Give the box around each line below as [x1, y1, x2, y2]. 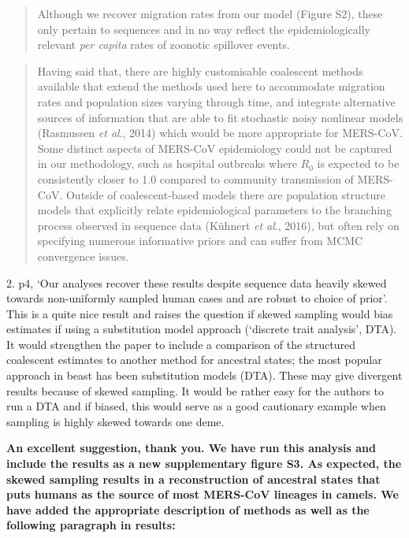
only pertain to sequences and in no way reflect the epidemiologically [37, 20, 370, 37]
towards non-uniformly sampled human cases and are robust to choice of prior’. [6, 290, 388, 306]
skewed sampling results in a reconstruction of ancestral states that [6, 470, 381, 487]
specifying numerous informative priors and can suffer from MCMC [37, 232, 363, 249]
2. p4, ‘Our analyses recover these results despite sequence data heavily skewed [6, 274, 387, 291]
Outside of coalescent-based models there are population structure [65, 186, 385, 202]
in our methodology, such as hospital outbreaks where [37, 155, 297, 172]
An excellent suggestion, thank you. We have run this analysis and [6, 440, 376, 456]
